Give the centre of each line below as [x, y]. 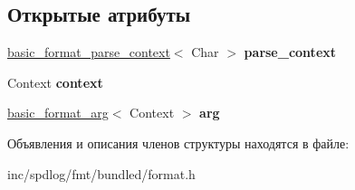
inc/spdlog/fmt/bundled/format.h [101, 173]
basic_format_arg [58, 113]
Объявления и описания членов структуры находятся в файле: [178, 142]
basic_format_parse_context [89, 52]
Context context [55, 82]
